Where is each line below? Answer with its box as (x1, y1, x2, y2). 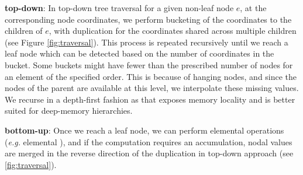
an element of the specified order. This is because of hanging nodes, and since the (5, 70, 297, 82)
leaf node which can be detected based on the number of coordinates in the (5, 47, 274, 60)
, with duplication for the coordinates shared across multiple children (49, 24, 297, 37)
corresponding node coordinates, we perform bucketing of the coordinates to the (5, 13, 292, 25)
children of (5, 24, 43, 37)
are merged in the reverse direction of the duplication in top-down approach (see (5, 147, 294, 159)
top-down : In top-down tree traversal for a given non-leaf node (5, 2, 234, 13)
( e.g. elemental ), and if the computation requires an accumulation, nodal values (5, 135, 292, 148)
